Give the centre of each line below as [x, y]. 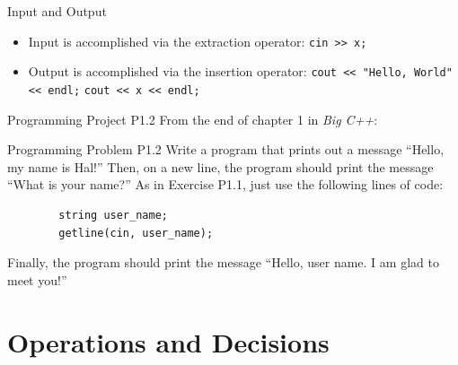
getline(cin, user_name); [136, 233]
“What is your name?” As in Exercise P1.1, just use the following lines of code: [225, 184]
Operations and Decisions [168, 341]
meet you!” [37, 279]
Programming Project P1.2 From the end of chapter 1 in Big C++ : [193, 119]
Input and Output [57, 11]
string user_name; [113, 215]
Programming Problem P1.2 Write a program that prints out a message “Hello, [226, 149]
